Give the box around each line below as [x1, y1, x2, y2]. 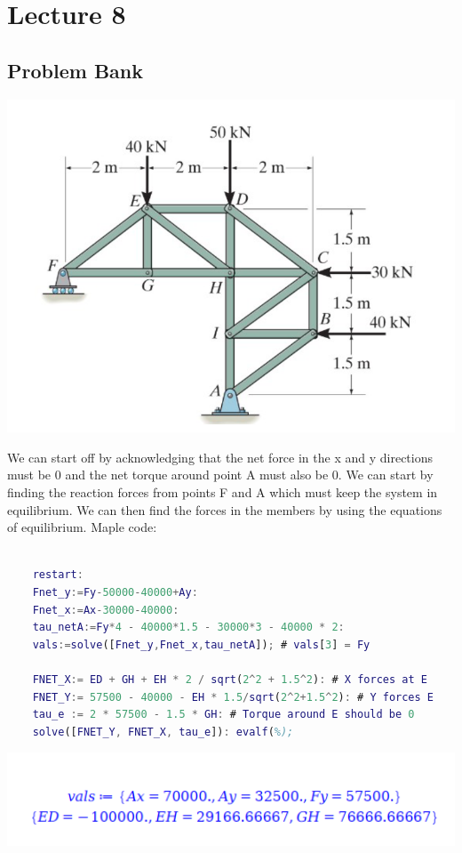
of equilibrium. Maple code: [7, 518, 157, 536]
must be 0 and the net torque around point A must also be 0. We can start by [7, 465, 434, 484]
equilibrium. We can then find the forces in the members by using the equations [7, 500, 442, 519]
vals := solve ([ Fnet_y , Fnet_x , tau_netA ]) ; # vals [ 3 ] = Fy [32, 638, 370, 651]
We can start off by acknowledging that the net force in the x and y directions [7, 447, 433, 466]
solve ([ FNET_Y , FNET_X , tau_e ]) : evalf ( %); [32, 725, 294, 738]
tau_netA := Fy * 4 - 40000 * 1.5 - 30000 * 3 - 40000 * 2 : [32, 621, 345, 634]
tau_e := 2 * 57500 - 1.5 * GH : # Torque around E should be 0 [32, 708, 415, 721]
